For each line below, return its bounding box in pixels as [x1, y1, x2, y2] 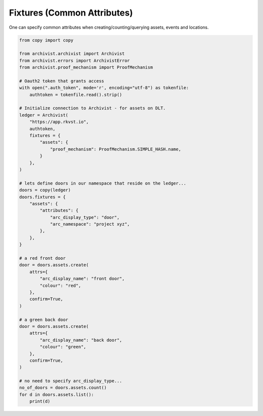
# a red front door [19, 256, 66, 261]
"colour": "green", [39, 344, 86, 350]
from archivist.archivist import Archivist [19, 51, 125, 57]
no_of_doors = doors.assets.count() [19, 385, 107, 391]
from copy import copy [19, 37, 74, 43]
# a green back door [19, 317, 68, 322]
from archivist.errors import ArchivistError [19, 57, 130, 63]
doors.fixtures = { [19, 194, 66, 200]
